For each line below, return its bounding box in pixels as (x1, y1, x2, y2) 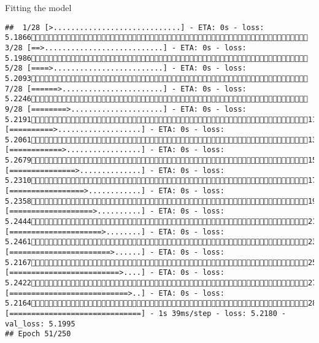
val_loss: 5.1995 (5, 319, 75, 328)
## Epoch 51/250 (5, 330, 71, 339)
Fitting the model (5, 1, 72, 13)
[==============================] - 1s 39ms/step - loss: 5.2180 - (5, 309, 286, 318)
